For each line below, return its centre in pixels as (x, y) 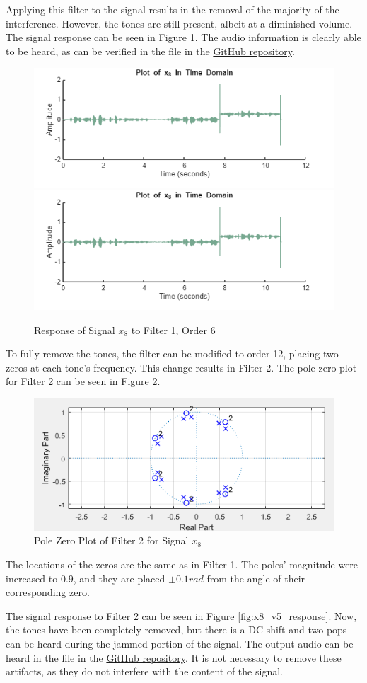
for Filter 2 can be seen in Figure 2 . (83, 381)
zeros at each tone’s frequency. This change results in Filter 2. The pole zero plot (181, 367)
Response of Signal (75, 329)
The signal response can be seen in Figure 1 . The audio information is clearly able (183, 37)
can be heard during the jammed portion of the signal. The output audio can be (180, 644)
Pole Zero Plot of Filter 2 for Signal (111, 540)
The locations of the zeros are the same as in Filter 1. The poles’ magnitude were (182, 564)
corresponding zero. (48, 592)
